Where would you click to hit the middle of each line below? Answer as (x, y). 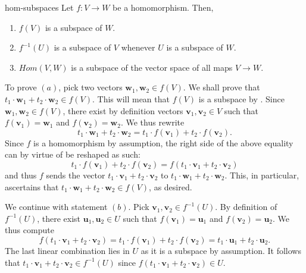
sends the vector (76, 175)
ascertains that (32, 186)
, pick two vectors (90, 87)
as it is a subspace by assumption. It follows (221, 250)
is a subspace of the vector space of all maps (152, 67)
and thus (21, 175)
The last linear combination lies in (67, 250)
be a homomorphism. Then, (163, 7)
